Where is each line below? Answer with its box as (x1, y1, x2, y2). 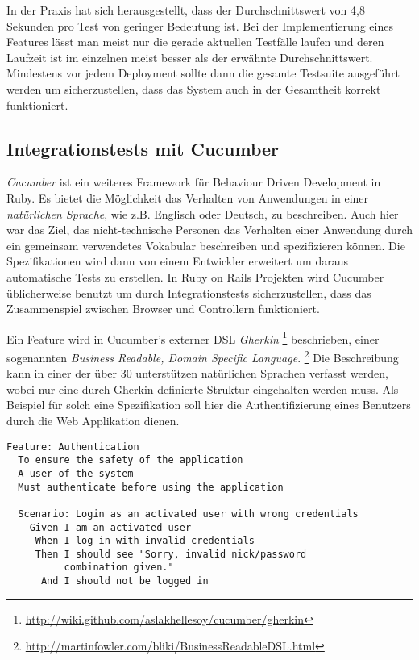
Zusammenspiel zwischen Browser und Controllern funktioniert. (6, 300, 320, 317)
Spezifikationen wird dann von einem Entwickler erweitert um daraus (6, 253, 348, 269)
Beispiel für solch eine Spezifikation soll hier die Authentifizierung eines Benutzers (6, 396, 411, 413)
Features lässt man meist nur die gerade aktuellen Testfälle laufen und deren (6, 33, 384, 50)
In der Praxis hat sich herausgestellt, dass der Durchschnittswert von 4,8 (6, 2, 365, 18)
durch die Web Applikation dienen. (6, 411, 180, 428)
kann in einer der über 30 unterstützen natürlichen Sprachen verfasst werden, (6, 365, 388, 382)
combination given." (64, 562, 174, 574)
